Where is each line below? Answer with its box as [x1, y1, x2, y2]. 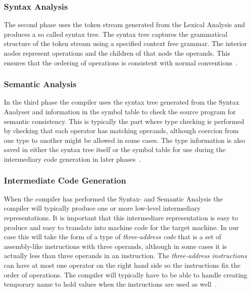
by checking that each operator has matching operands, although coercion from [4, 125, 239, 136]
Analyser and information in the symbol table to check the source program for [4, 107, 236, 116]
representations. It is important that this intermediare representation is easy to [4, 212, 238, 222]
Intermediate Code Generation [4, 174, 126, 186]
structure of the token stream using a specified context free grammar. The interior [4, 38, 248, 48]
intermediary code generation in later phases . [4, 154, 141, 164]
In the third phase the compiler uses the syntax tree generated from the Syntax [4, 97, 239, 107]
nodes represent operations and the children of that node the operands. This [4, 48, 230, 58]
